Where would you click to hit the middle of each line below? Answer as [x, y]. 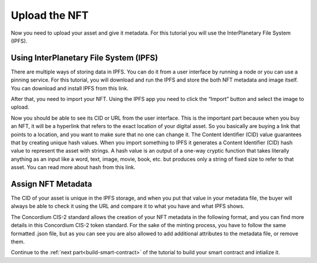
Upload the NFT [50, 15]
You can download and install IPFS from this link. [70, 88]
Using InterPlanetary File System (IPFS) [85, 58]
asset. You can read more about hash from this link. [73, 167]
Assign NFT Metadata [51, 184]
